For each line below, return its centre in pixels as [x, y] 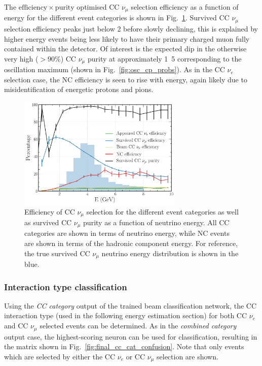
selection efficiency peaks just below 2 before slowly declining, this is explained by [131, 28]
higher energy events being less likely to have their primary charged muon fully [127, 38]
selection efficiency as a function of [185, 7]
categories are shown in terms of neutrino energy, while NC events [127, 233]
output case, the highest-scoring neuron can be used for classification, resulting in [131, 336]
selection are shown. [188, 356]
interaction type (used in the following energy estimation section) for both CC [126, 315]
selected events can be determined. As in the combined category [138, 326]
